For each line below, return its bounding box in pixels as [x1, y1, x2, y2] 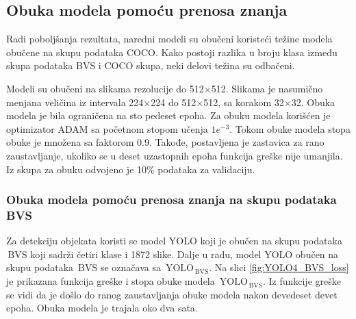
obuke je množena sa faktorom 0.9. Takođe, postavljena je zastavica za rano [6, 135, 325, 149]
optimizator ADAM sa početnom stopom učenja [6, 121, 208, 136]
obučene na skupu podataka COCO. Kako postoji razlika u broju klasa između [6, 44, 338, 59]
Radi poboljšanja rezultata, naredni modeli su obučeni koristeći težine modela [6, 31, 333, 46]
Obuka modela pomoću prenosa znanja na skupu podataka [6, 191, 337, 208]
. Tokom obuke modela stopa [229, 121, 351, 136]
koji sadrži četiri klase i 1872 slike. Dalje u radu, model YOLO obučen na [30, 246, 339, 261]
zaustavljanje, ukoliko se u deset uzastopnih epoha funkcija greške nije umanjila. [6, 148, 343, 162]
